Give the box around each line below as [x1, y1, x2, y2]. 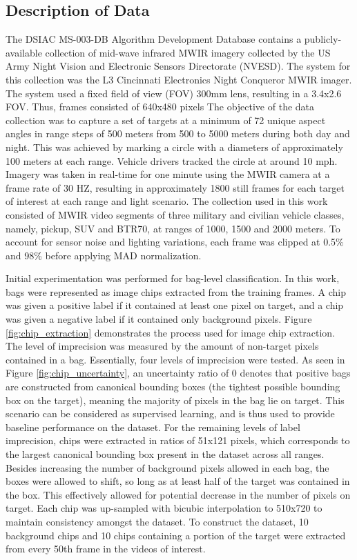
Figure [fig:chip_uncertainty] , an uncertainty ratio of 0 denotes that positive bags [6, 366, 351, 380]
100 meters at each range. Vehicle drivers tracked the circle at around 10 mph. [6, 153, 338, 168]
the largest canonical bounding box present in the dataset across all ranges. [6, 447, 325, 461]
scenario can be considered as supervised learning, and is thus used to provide [6, 406, 335, 421]
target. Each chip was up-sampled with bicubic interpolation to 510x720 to [6, 501, 322, 515]
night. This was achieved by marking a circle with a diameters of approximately [6, 139, 343, 154]
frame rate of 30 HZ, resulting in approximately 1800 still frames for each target [6, 180, 345, 194]
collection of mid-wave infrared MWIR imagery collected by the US [45, 45, 331, 59]
